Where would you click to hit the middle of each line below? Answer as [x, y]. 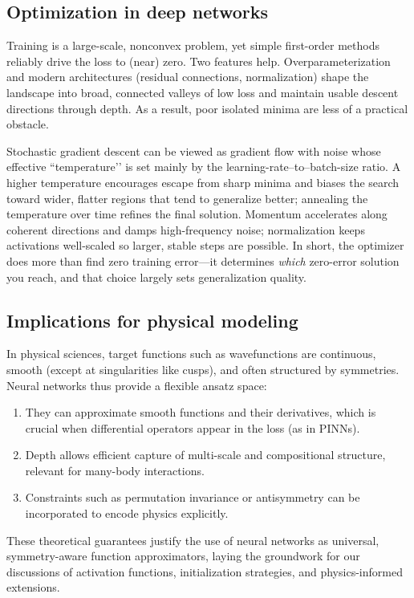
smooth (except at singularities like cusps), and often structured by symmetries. [203, 369]
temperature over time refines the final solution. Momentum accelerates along [197, 214]
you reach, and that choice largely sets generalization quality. [156, 277]
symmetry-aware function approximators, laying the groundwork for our [183, 556]
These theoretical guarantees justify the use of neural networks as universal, [193, 540]
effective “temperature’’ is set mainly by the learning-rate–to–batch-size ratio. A [204, 167]
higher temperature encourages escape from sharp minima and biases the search [203, 182]
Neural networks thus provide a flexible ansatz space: [137, 385]
